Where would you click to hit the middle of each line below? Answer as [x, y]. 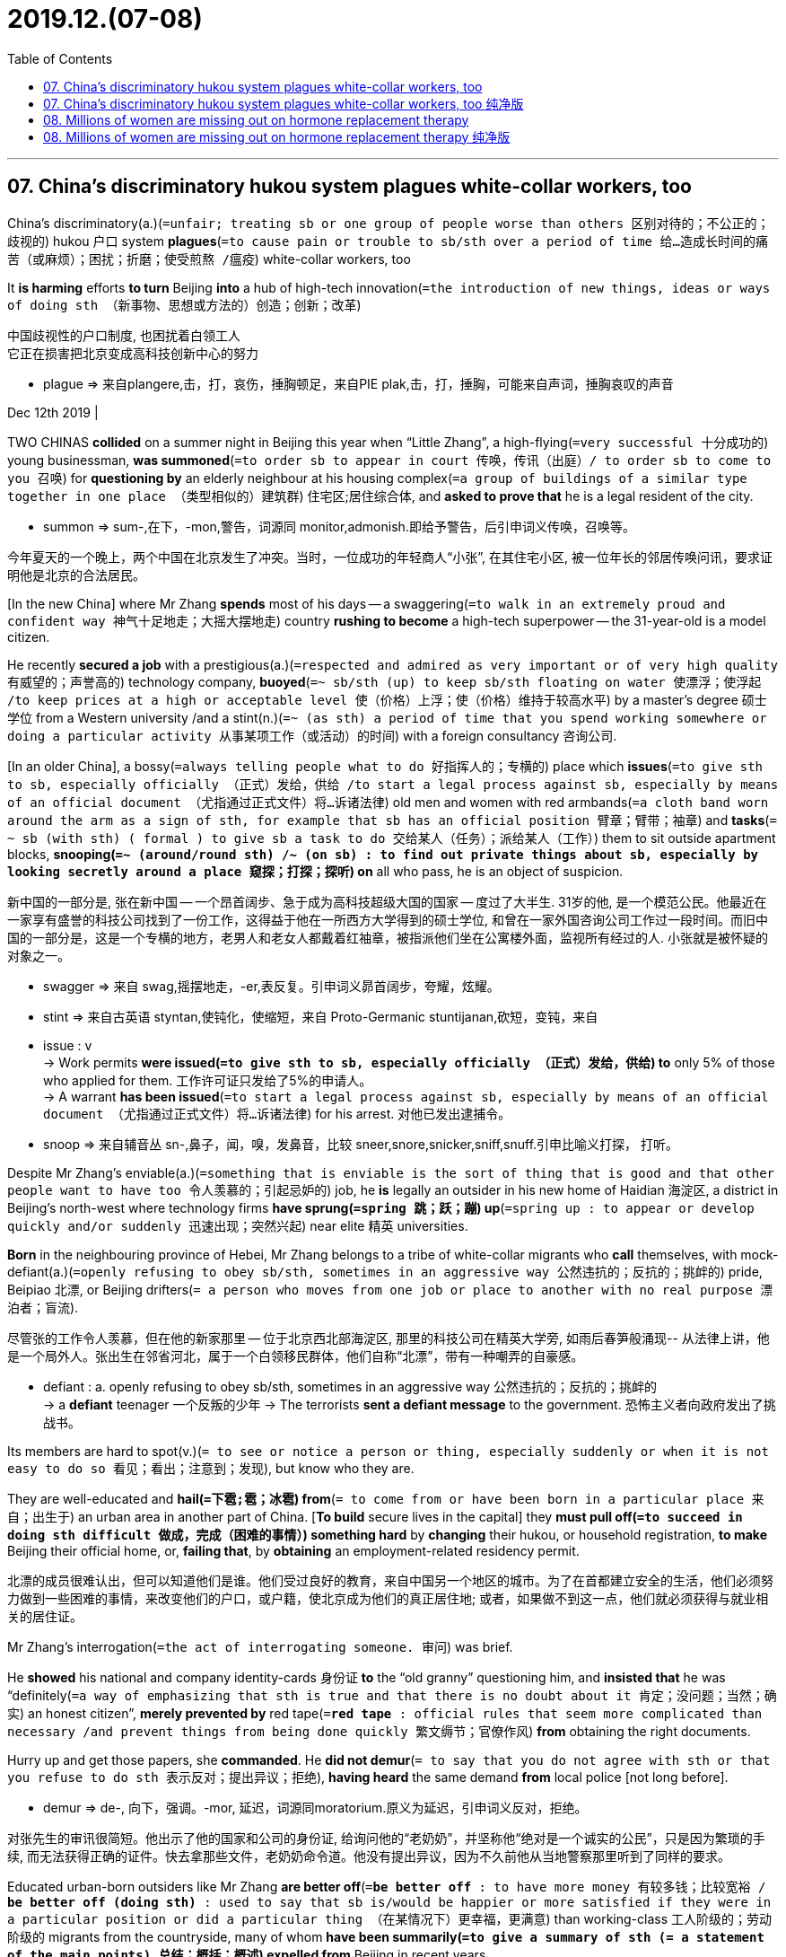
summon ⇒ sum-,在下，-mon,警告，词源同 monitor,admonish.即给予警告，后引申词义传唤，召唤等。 [339, 526]
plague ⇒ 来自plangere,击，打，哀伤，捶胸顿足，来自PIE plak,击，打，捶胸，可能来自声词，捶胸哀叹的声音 [358, 383]
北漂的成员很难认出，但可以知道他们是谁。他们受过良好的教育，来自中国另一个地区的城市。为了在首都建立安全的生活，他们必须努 [390, 1580]
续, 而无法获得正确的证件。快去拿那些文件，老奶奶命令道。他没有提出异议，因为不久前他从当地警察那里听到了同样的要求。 [369, 1856]
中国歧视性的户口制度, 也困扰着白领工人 [124, 335]
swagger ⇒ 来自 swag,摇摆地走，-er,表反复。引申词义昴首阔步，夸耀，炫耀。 [271, 986]
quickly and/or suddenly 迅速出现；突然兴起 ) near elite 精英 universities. [238, 1225]
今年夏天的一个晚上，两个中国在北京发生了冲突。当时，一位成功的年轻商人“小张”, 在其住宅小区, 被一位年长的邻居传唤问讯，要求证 [390, 557]
